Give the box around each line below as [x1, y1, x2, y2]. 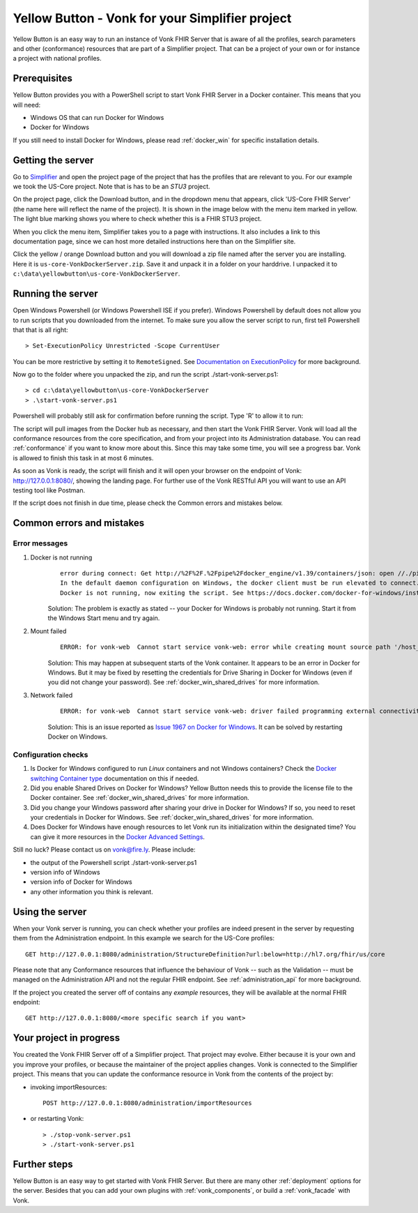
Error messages [13, 538, 68, 548]
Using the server [13, 905, 87, 917]
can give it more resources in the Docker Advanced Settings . [30, 832, 206, 841]
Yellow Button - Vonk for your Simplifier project [13, 10, 292, 26]
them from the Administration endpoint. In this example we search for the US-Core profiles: [13, 934, 275, 942]
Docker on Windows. [47, 732, 108, 741]
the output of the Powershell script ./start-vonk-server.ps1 [30, 858, 197, 866]
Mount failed [30, 626, 67, 635]
